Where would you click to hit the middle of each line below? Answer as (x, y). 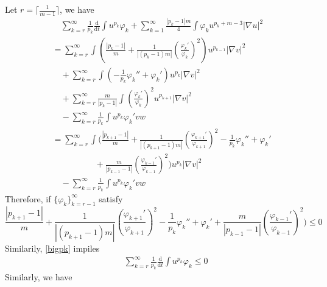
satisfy (111, 198)
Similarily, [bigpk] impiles (52, 248)
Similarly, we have (39, 277)
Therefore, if (28, 198)
